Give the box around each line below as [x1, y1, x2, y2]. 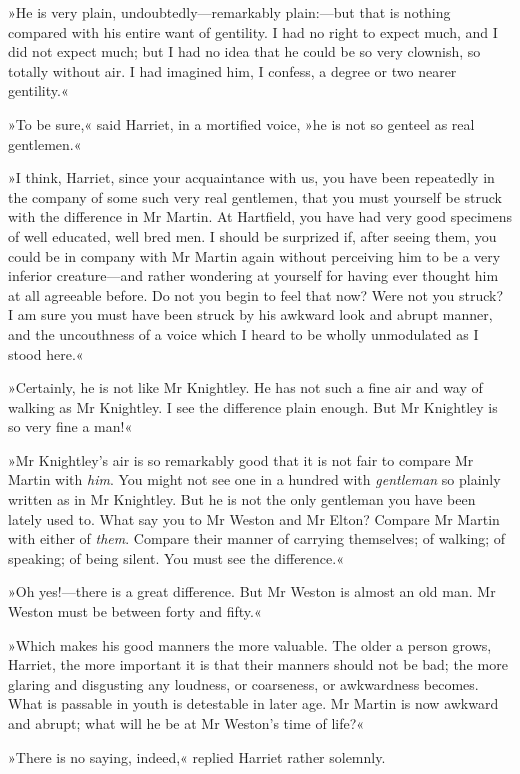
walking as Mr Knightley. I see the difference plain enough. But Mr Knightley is [8, 396, 498, 417]
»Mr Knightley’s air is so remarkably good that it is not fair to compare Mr [8, 449, 474, 470]
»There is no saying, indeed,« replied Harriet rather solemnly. [8, 746, 386, 767]
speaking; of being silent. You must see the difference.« [8, 547, 344, 568]
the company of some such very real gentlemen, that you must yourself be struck [8, 186, 502, 207]
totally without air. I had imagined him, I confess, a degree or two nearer [8, 60, 457, 81]
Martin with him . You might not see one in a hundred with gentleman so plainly [8, 469, 501, 490]
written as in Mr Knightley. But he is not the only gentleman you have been [8, 489, 476, 510]
